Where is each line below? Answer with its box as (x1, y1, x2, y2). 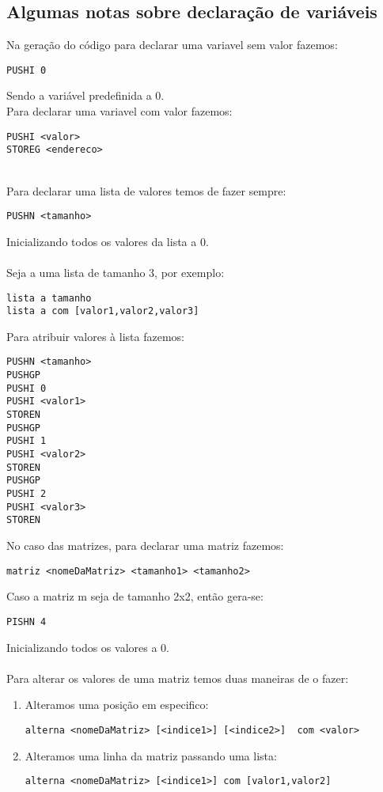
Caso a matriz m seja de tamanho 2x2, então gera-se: (6, 588, 264, 604)
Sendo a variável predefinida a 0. (6, 87, 165, 104)
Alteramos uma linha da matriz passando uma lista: (25, 747, 277, 764)
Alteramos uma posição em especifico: (25, 696, 209, 713)
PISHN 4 (6, 616, 47, 627)
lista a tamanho (6, 292, 92, 304)
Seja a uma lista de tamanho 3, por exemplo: (6, 263, 225, 280)
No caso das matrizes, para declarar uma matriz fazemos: (6, 537, 284, 554)
